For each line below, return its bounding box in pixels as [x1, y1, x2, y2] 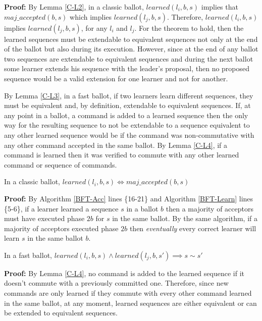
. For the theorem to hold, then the [134, 22, 244, 33]
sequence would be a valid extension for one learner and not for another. [4, 73, 228, 83]
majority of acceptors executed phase [4, 223, 119, 233]
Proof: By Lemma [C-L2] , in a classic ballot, [4, 2, 144, 12]
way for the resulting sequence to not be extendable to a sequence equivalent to [4, 120, 250, 130]
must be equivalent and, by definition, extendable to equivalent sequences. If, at [4, 100, 251, 111]
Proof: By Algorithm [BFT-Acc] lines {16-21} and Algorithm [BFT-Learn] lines [4, 193, 253, 203]
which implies [70, 11, 112, 22]
